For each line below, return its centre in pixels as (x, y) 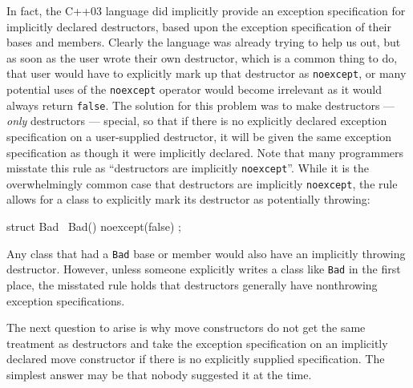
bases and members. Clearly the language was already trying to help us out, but (204, 42)
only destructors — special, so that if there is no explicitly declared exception (197, 121)
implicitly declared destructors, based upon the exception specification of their (199, 26)
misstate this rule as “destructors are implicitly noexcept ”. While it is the (188, 168)
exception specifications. (66, 300)
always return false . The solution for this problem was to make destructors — (201, 105)
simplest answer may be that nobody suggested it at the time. (159, 374)
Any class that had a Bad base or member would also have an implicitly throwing (206, 253)
